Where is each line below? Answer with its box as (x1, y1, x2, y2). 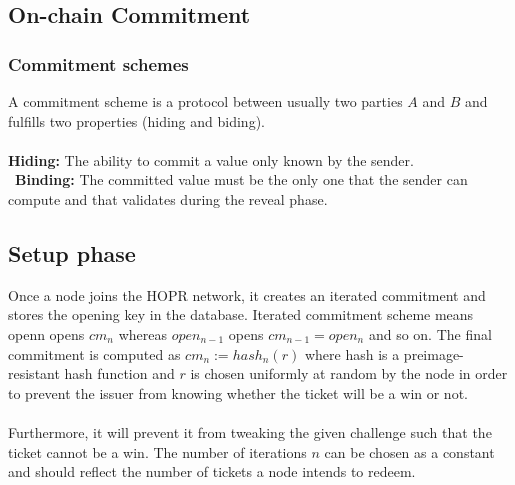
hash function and (64, 363, 175, 384)
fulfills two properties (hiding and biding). (8, 110, 265, 131)
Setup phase (8, 237, 136, 268)
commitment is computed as (8, 343, 181, 364)
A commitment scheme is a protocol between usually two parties (8, 91, 403, 111)
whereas (118, 323, 168, 344)
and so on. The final (368, 323, 492, 344)
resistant (8, 363, 60, 384)
